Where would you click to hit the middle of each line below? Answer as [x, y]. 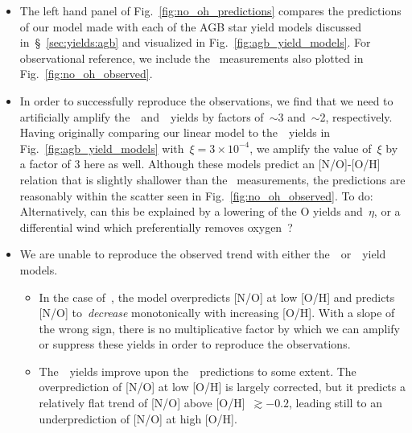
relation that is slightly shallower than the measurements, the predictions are [212, 179]
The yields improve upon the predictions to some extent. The [198, 371]
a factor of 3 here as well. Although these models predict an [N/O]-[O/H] [200, 164]
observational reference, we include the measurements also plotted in [192, 58]
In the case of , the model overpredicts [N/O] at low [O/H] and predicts [217, 297]
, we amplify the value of [311, 148]
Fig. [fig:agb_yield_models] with [102, 148]
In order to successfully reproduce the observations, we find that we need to [206, 100]
